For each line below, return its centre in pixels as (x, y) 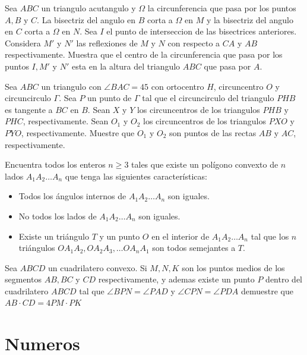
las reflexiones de (107, 43)
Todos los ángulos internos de (72, 196)
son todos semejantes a (194, 248)
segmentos (23, 279)
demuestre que (267, 290)
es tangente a (29, 109)
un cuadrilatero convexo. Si (98, 267)
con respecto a (194, 43)
